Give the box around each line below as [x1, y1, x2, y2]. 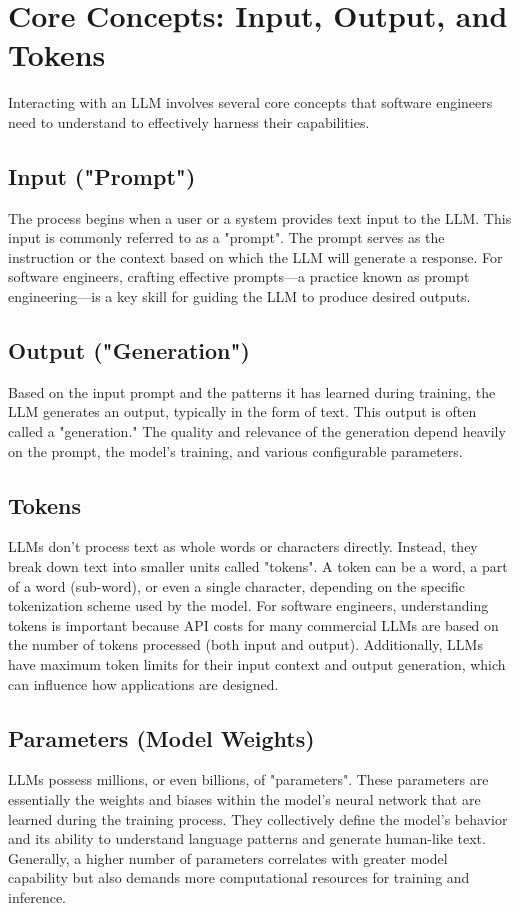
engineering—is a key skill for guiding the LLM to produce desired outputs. [8, 286, 471, 307]
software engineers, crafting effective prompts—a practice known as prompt [8, 266, 470, 287]
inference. [8, 886, 66, 907]
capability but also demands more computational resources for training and [8, 867, 470, 888]
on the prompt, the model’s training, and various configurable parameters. [8, 440, 463, 461]
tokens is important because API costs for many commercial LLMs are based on [8, 614, 499, 635]
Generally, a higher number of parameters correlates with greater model [8, 847, 448, 868]
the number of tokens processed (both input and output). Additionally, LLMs [8, 634, 483, 655]
